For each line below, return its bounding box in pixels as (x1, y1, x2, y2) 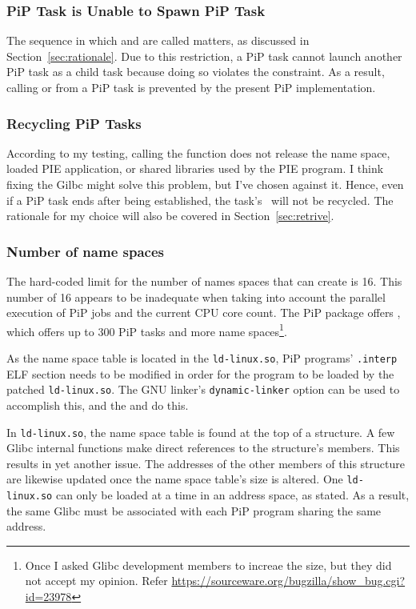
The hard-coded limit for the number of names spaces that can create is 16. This (6, 273, 402, 289)
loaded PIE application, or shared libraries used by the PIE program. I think (6, 160, 384, 177)
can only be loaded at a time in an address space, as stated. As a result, (55, 487, 410, 503)
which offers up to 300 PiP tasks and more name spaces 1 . (6, 320, 287, 339)
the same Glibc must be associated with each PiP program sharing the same (6, 502, 382, 519)
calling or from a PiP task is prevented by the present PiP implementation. (6, 79, 376, 95)
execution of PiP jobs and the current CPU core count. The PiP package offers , (6, 304, 401, 321)
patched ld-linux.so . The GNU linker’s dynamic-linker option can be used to (6, 381, 400, 398)
